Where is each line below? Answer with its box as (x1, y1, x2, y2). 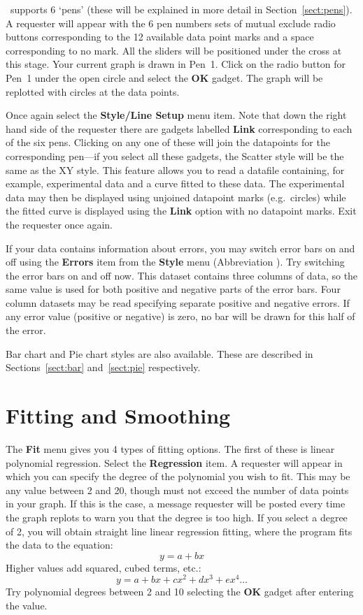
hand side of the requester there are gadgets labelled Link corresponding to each (6, 121, 353, 136)
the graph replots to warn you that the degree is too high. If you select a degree (6, 509, 348, 524)
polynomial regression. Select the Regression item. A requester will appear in (6, 455, 343, 470)
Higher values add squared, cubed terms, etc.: (6, 560, 201, 574)
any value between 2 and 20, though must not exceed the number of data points (6, 482, 349, 497)
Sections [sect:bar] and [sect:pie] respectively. (6, 360, 201, 375)
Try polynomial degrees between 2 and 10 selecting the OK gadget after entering (6, 584, 354, 599)
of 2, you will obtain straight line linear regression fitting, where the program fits (6, 523, 353, 538)
